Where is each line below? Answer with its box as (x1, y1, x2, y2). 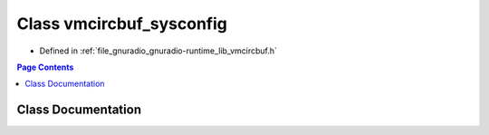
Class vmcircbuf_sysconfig (16, 14, 228, 34)
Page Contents (16, 62, 74, 72)
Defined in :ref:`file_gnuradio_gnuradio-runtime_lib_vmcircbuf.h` (39, 45, 278, 56)
